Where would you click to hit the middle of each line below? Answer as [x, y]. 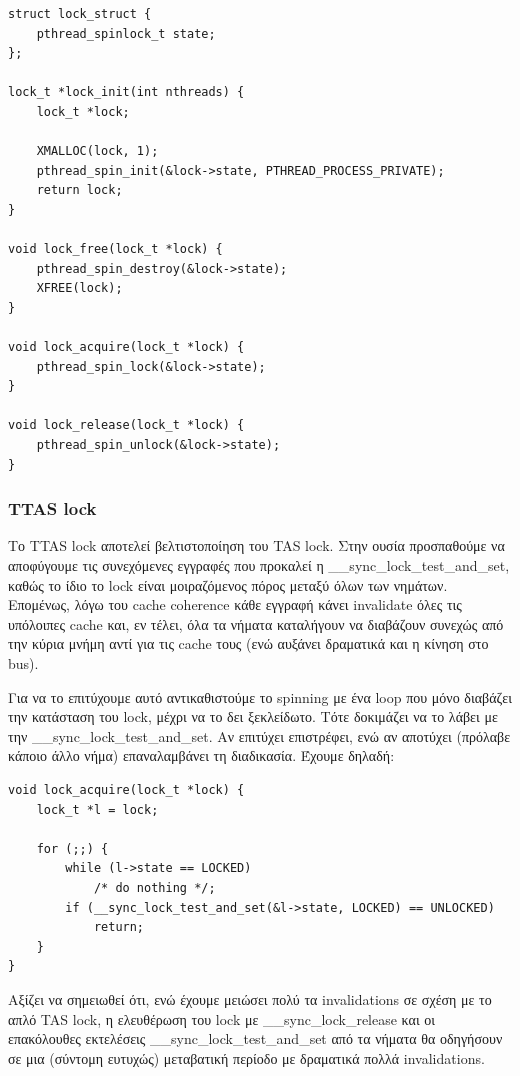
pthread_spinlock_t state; [126, 33]
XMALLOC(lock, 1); [97, 151]
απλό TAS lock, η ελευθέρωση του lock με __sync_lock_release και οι [222, 1018]
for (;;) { [72, 848]
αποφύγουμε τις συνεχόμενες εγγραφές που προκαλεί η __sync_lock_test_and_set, [259, 565]
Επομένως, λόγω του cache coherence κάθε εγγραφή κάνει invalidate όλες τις [235, 604]
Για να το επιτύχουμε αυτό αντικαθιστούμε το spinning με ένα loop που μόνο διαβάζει [260, 696]
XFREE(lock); [79, 288]
